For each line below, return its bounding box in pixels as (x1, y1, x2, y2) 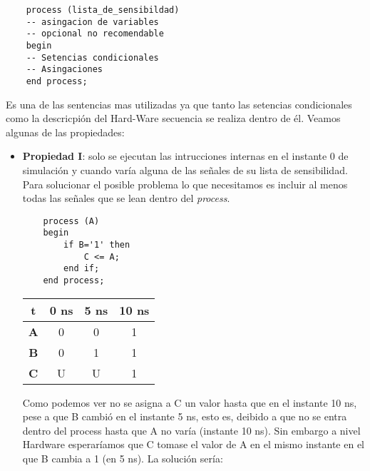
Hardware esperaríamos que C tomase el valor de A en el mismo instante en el (22, 437, 365, 452)
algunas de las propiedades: (6, 124, 125, 139)
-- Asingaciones (26, 64, 103, 75)
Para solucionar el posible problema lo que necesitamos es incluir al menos (22, 176, 348, 191)
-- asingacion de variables (26, 16, 159, 27)
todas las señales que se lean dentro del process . (22, 191, 230, 206)
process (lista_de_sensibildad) (26, 5, 180, 15)
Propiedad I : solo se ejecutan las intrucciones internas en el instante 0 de (22, 148, 349, 163)
